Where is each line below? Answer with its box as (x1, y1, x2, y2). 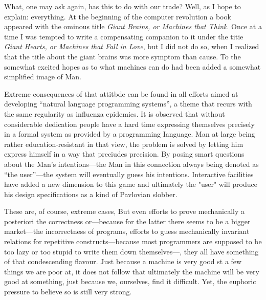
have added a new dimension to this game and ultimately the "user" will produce (4, 179, 257, 189)
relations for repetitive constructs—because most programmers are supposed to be (4, 236, 262, 247)
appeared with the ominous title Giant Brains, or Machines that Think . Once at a (4, 21, 262, 32)
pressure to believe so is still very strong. (4, 286, 132, 297)
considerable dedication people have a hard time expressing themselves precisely (4, 118, 255, 129)
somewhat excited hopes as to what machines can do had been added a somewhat (4, 61, 261, 72)
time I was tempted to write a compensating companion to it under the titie (4, 31, 243, 41)
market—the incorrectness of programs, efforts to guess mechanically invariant (4, 226, 250, 237)
